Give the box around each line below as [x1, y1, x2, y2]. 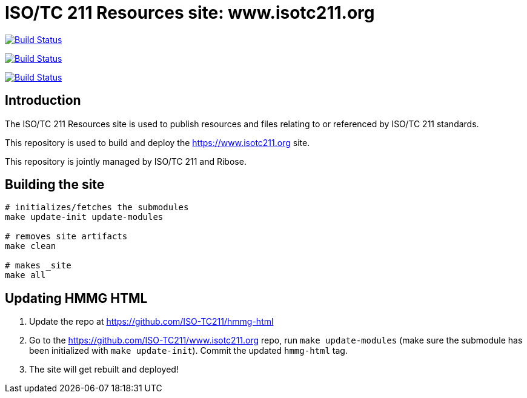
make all [5, 270, 46, 280]
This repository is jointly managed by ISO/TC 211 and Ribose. [5, 156, 247, 167]
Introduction [5, 93, 81, 108]
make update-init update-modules [5, 212, 164, 222]
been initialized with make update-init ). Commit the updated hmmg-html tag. [29, 345, 348, 356]
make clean [5, 241, 56, 251]
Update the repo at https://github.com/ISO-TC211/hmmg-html [29, 316, 274, 327]
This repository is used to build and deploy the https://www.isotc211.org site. [5, 137, 310, 148]
